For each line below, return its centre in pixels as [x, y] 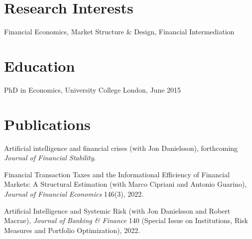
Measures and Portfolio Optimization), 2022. [72, 230]
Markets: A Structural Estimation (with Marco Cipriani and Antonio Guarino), [126, 184]
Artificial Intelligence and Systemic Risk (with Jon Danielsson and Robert [117, 210]
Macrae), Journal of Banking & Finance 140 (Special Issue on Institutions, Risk [126, 220]
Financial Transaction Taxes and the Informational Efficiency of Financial [117, 174]
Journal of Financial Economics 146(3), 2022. [74, 193]
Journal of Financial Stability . [50, 158]
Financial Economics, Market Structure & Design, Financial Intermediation [119, 32]
